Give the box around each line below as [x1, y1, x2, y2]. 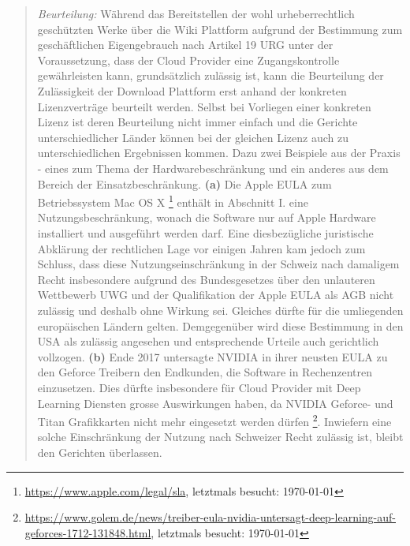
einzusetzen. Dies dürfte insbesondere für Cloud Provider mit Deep [37, 379, 361, 395]
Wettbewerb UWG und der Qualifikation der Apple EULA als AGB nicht [37, 286, 394, 303]
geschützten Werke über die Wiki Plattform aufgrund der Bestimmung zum [37, 21, 403, 37]
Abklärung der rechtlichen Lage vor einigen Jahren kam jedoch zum [37, 240, 366, 256]
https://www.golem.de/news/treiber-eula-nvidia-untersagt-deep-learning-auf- [24, 509, 396, 525]
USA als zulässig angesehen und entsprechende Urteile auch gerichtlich [37, 333, 379, 350]
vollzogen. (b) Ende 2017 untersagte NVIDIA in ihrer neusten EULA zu [37, 348, 388, 365]
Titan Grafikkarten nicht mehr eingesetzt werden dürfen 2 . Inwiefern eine [37, 411, 392, 429]
